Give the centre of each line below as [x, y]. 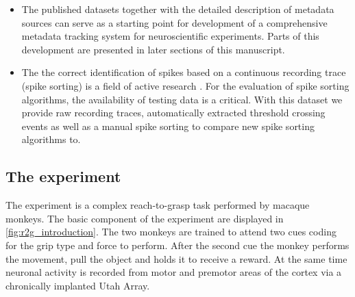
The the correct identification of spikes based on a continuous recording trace [184, 72]
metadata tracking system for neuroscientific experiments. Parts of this [170, 36]
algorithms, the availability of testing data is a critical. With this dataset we [182, 99]
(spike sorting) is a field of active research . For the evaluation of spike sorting [185, 85]
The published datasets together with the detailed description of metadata [178, 9]
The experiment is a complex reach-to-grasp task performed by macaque [158, 205]
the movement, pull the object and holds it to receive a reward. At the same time [176, 258]
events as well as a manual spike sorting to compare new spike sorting [168, 126]
